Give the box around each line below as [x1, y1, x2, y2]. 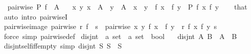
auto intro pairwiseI [4, 11, 68, 21]
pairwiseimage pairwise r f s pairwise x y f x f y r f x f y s [4, 21, 217, 31]
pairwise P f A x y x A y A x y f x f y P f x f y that [7, 1, 247, 11]
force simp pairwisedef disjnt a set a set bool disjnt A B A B [4, 30, 237, 41]
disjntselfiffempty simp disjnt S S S [4, 40, 122, 51]
